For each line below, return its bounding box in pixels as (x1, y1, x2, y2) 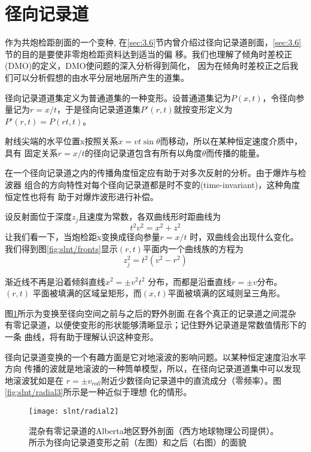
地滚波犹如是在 (5, 374, 63, 386)
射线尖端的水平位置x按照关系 (5, 135, 118, 147)
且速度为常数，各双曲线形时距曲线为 (78, 210, 221, 223)
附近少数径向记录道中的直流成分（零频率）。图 (101, 374, 282, 386)
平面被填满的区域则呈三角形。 (167, 287, 285, 299)
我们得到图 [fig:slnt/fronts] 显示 (5, 242, 118, 254)
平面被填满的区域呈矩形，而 (32, 287, 142, 299)
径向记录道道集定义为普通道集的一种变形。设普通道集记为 (5, 91, 231, 104)
